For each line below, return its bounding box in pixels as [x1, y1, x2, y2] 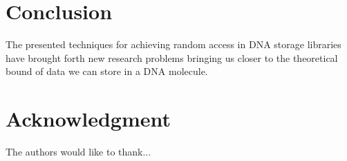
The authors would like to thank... [6, 144, 151, 159]
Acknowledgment [6, 105, 171, 133]
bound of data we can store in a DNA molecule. [6, 64, 208, 78]
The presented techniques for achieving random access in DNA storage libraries [6, 37, 341, 52]
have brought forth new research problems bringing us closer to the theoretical [6, 50, 338, 65]
